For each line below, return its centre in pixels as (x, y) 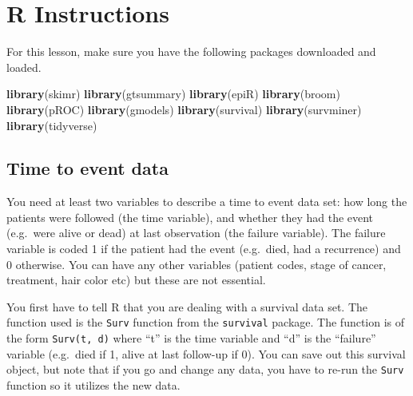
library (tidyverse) (52, 125)
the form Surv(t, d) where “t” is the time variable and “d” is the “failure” (191, 338)
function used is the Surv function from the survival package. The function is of (206, 322)
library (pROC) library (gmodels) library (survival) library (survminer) (184, 109)
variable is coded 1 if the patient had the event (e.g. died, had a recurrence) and (204, 249)
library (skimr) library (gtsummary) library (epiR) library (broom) (173, 94)
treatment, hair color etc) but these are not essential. (136, 280)
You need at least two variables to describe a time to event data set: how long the (207, 202)
